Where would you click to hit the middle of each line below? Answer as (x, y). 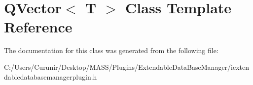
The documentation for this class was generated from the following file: (111, 50)
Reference (38, 27)
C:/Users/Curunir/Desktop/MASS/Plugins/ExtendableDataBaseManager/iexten (127, 67)
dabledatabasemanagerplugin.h (51, 76)
